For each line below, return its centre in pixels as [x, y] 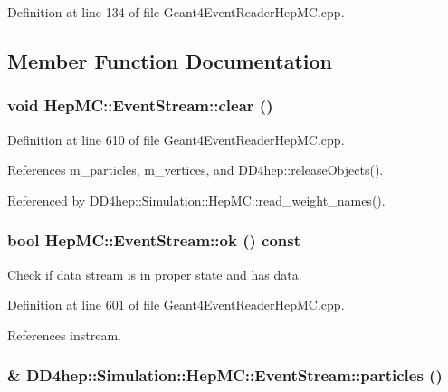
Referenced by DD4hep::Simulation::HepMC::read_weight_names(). [196, 200]
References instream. [65, 335]
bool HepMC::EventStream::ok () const [154, 240]
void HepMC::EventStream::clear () [140, 105]
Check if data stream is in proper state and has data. [155, 274]
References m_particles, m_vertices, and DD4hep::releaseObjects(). [195, 170]
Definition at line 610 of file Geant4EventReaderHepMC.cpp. [176, 139]
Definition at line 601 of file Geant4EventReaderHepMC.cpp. [176, 305]
